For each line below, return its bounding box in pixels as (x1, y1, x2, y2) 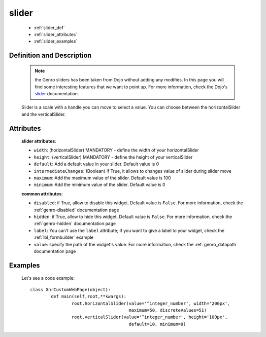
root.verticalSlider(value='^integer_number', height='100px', (71, 314, 228, 320)
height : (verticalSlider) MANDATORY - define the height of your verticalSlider (33, 154, 193, 160)
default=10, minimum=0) (129, 321, 186, 327)
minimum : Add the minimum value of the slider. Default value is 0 (33, 182, 166, 187)
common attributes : (21, 190, 63, 197)
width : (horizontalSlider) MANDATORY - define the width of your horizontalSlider (33, 147, 199, 153)
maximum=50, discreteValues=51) (129, 307, 207, 313)
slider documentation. (34, 90, 79, 96)
